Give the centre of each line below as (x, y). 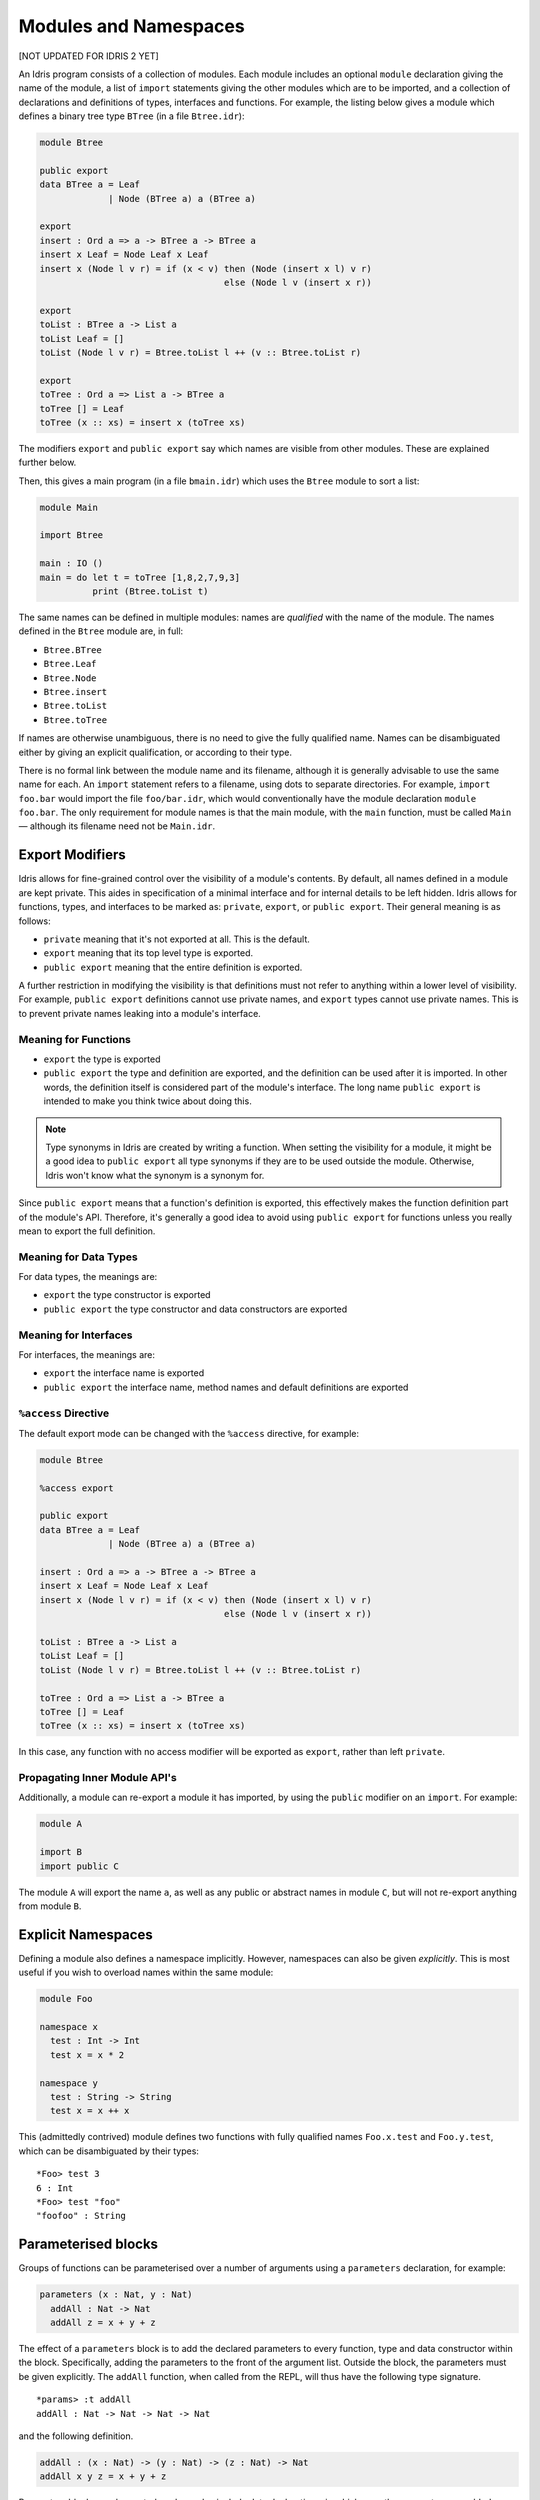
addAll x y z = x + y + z (103, 2476)
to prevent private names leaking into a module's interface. (140, 1013)
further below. (47, 462)
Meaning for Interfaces (75, 1335)
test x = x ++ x (90, 2111)
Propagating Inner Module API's (97, 1778)
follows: (34, 921)
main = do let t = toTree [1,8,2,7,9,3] (139, 577)
